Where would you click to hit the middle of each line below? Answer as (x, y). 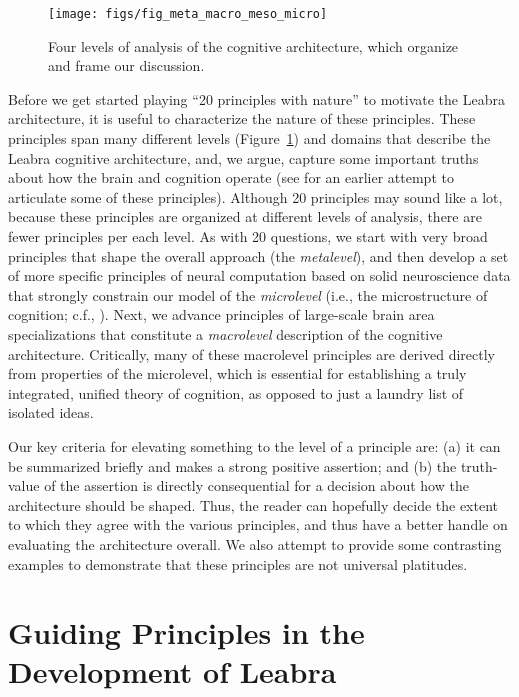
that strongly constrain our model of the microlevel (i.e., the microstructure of (248, 294)
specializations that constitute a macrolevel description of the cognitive (225, 333)
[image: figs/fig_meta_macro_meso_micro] (188, 14)
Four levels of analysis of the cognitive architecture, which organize (253, 45)
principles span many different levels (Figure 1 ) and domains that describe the (249, 138)
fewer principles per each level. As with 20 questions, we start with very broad (248, 236)
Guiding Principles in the (186, 632)
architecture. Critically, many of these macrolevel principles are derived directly (251, 353)
